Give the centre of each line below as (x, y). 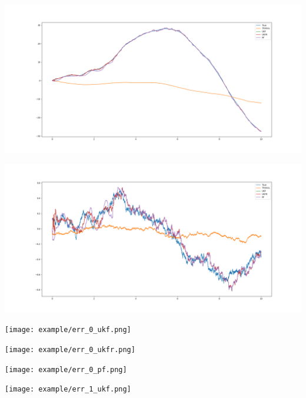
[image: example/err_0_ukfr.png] (70, 349)
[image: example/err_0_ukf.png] (68, 330)
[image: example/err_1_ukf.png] (68, 389)
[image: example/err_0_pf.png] (66, 369)
